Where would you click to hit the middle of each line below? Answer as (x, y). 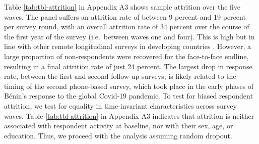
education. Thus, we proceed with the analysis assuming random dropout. (118, 135)
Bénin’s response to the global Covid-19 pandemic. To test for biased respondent (128, 96)
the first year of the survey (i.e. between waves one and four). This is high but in (129, 36)
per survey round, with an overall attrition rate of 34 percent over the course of (127, 27)
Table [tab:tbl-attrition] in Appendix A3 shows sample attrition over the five (122, 7)
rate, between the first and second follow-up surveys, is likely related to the (120, 76)
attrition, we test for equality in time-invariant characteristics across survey (120, 105)
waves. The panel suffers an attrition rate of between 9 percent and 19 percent (125, 16)
